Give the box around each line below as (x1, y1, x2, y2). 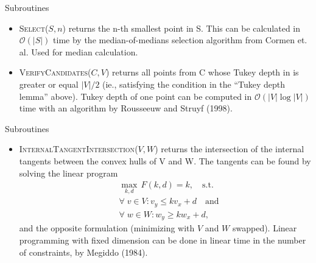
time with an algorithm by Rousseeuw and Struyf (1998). (19, 102, 233, 114)
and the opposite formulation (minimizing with (19, 222, 195, 234)
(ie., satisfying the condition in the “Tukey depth (102, 77, 286, 90)
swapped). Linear (232, 222, 297, 234)
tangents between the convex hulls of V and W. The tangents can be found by (19, 154, 311, 167)
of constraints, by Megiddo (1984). (19, 245, 148, 258)
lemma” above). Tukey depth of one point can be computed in (19, 89, 252, 102)
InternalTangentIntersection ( (19, 142, 138, 155)
